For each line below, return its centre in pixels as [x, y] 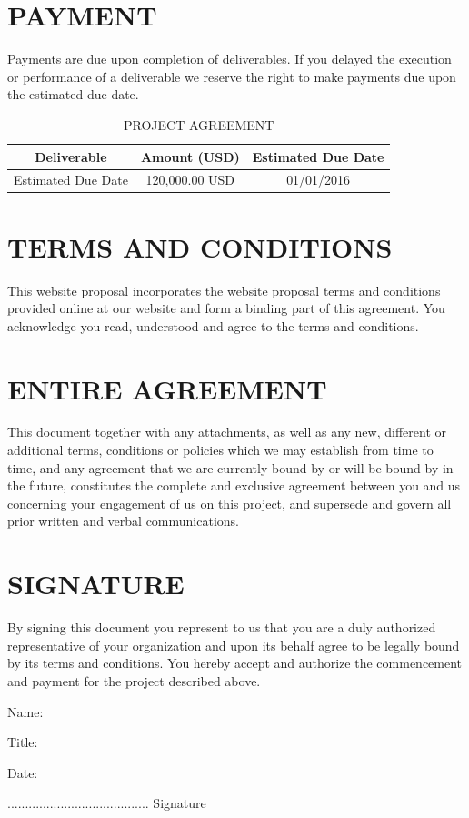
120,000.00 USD [190, 180]
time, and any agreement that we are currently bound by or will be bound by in [230, 467]
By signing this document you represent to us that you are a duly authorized [222, 627]
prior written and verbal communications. [123, 521]
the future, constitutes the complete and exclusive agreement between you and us [234, 485]
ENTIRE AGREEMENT [167, 388]
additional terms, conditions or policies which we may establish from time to [220, 450]
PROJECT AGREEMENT [199, 124]
